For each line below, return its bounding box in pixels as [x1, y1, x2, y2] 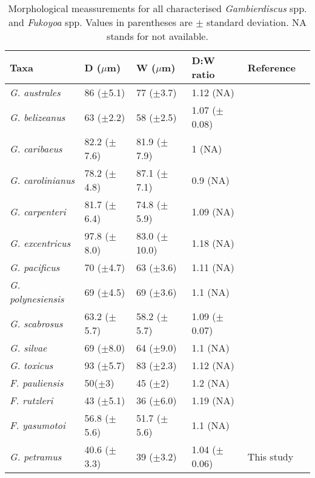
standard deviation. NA [206, 15, 307, 29]
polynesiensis [10, 292, 64, 306]
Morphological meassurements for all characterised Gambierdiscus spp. [8, 1, 307, 15]
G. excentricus [10, 235, 71, 250]
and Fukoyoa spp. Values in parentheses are [8, 15, 193, 29]
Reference [247, 60, 296, 74]
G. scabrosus [10, 316, 63, 330]
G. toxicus [10, 358, 53, 372]
